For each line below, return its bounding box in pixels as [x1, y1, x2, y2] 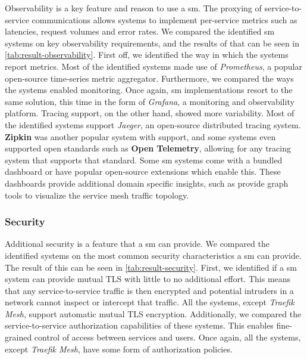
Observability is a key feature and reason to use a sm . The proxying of [5, 2, 262, 14]
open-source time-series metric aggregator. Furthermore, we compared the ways [5, 72, 294, 84]
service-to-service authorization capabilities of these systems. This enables [5, 319, 274, 332]
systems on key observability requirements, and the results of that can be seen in [5, 36, 300, 49]
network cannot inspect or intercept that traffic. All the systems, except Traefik [5, 296, 295, 308]
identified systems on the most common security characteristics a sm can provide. [5, 249, 302, 261]
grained [5, 331, 32, 343]
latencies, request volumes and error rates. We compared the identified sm [5, 25, 275, 38]
